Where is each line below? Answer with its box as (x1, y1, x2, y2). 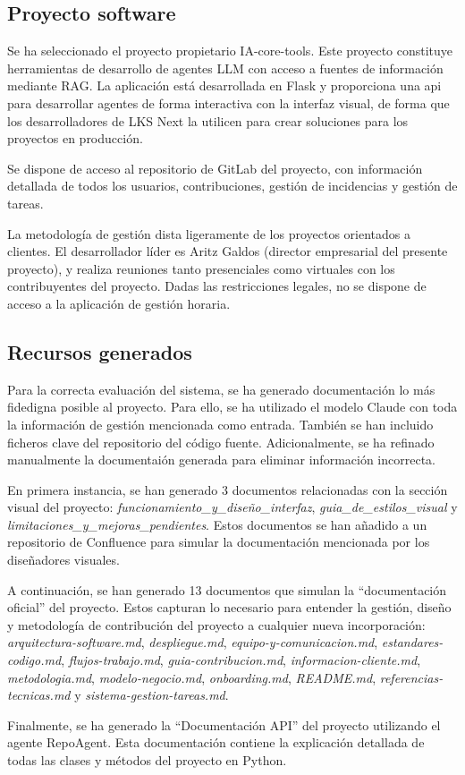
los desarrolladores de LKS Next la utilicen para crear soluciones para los (7, 111, 409, 130)
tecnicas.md (7, 686, 71, 704)
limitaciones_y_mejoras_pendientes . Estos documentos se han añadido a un (7, 515, 427, 533)
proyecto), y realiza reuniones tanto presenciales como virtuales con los (7, 259, 395, 277)
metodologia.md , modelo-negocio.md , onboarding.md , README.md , (7, 668, 376, 686)
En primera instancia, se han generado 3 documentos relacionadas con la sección (7, 480, 448, 498)
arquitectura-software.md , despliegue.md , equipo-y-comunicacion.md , (7, 633, 378, 652)
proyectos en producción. (7, 129, 143, 148)
